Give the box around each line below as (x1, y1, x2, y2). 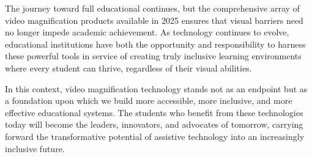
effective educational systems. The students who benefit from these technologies (5, 106, 303, 119)
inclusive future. (5, 142, 65, 155)
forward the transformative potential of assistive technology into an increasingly (5, 130, 305, 142)
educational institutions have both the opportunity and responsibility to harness (5, 37, 306, 50)
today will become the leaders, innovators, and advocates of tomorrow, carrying (5, 118, 303, 131)
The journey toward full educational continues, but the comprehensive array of (5, 2, 300, 14)
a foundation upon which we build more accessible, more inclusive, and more (5, 94, 292, 107)
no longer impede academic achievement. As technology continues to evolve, (5, 26, 289, 38)
